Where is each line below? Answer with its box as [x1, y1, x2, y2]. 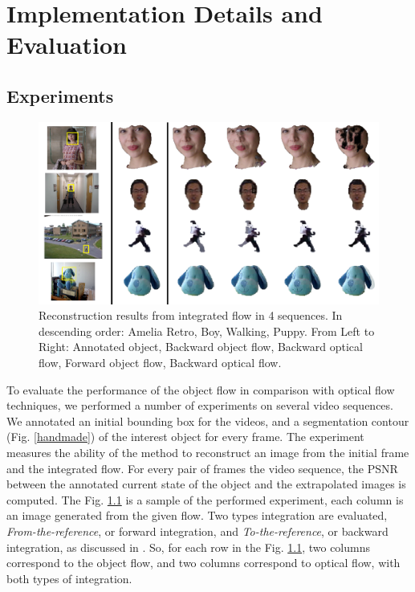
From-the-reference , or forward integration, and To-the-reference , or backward [6, 522, 389, 539]
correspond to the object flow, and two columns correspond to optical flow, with [6, 554, 401, 571]
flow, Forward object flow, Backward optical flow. [39, 354, 282, 371]
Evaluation [6, 28, 127, 61]
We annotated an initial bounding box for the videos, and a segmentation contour [6, 412, 409, 429]
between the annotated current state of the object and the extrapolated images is [6, 476, 406, 492]
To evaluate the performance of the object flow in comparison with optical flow [6, 381, 395, 398]
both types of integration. [6, 570, 132, 586]
